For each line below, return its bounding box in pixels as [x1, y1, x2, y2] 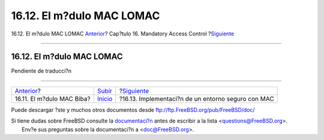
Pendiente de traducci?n [11, 67, 72, 75]
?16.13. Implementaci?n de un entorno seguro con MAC [119, 94, 274, 103]
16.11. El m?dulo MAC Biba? [14, 94, 91, 103]
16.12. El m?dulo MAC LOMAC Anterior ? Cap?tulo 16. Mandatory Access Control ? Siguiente [11, 30, 235, 37]
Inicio [97, 94, 113, 103]
